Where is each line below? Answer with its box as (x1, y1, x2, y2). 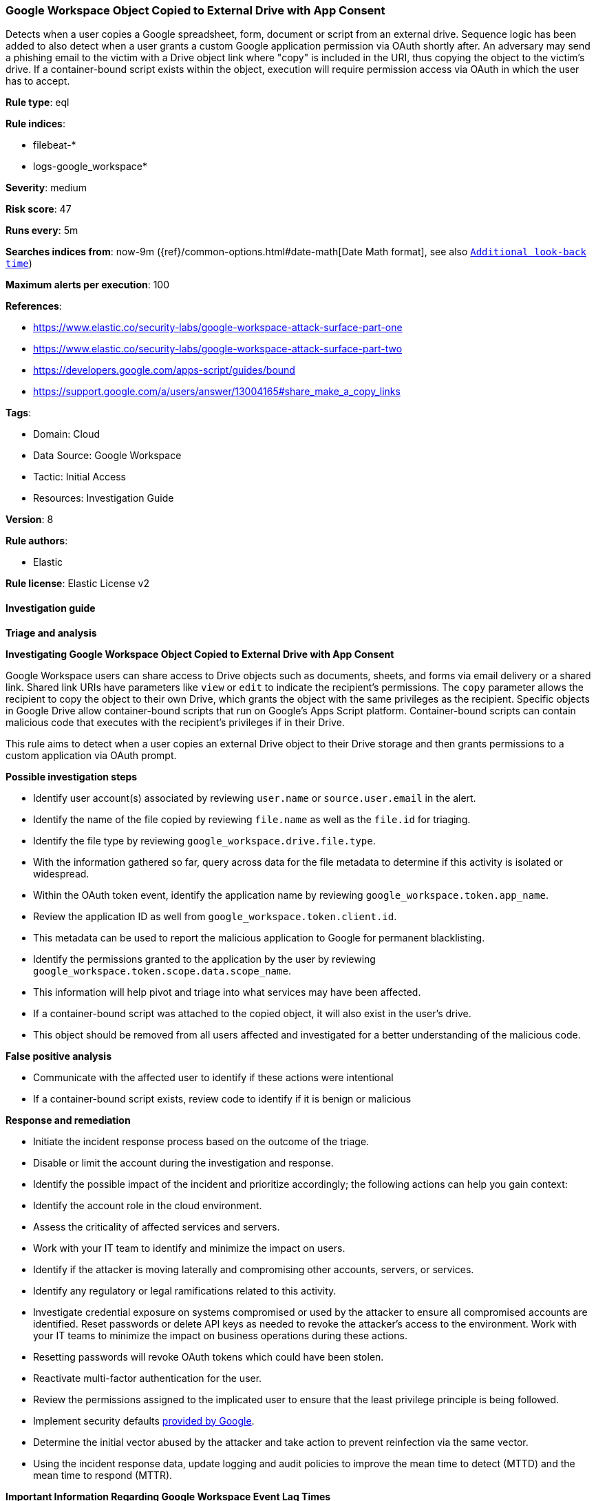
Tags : (6, 407, 32, 419)
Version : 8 (6, 513, 54, 526)
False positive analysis (6, 1050, 111, 1062)
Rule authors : (6, 535, 68, 547)
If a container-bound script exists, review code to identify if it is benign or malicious (33, 1092, 412, 1105)
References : (6, 300, 62, 312)
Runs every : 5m (6, 224, 78, 237)
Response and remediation (6, 1114, 131, 1126)
